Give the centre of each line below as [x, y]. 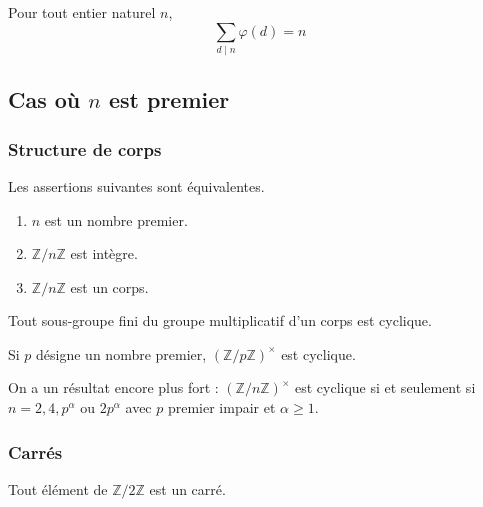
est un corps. [109, 286]
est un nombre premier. [116, 219]
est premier [169, 99]
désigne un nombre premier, [121, 353]
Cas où [44, 99]
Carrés [35, 451]
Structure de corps [85, 148]
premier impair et [221, 407]
